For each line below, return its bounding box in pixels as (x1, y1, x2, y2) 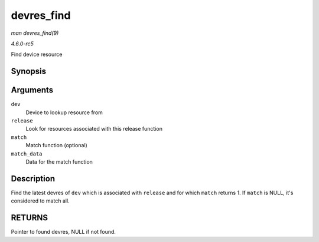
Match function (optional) (25, 142, 88, 149)
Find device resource (11, 51, 63, 58)
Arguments (11, 85, 54, 95)
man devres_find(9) (11, 29, 59, 37)
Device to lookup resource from (25, 109, 103, 116)
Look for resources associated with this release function (25, 125, 162, 132)
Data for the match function (25, 158, 93, 165)
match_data (11, 150, 43, 157)
